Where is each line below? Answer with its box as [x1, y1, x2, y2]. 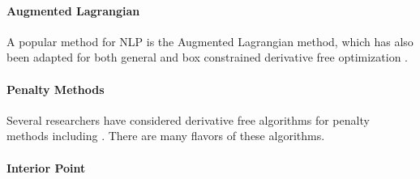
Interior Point [6, 159, 86, 176]
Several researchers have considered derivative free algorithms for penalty [6, 111, 370, 128]
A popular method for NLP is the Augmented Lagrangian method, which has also [6, 32, 414, 49]
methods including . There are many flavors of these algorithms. [6, 127, 325, 144]
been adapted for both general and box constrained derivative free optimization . [6, 49, 408, 66]
